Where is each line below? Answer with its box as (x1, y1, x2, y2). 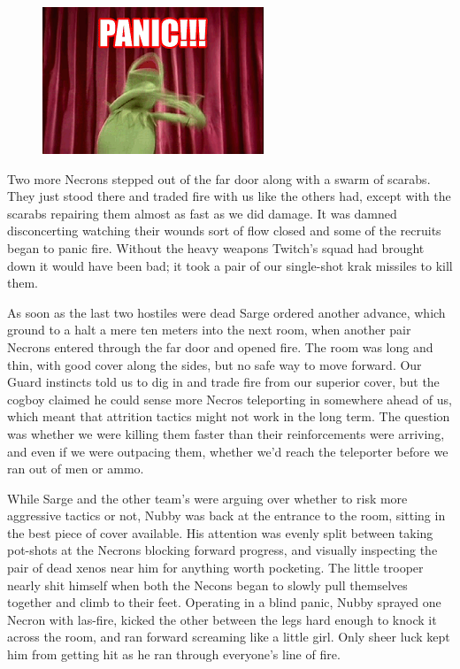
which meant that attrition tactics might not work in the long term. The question (7, 407, 450, 426)
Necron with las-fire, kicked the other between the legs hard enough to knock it (7, 610, 437, 628)
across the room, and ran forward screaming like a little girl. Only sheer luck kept (7, 627, 450, 646)
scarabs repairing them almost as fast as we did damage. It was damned (7, 204, 397, 222)
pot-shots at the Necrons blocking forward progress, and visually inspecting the (7, 541, 438, 559)
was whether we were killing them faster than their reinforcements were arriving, (7, 424, 445, 442)
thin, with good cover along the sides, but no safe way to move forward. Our (7, 355, 422, 373)
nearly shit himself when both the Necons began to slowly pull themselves (7, 575, 408, 594)
